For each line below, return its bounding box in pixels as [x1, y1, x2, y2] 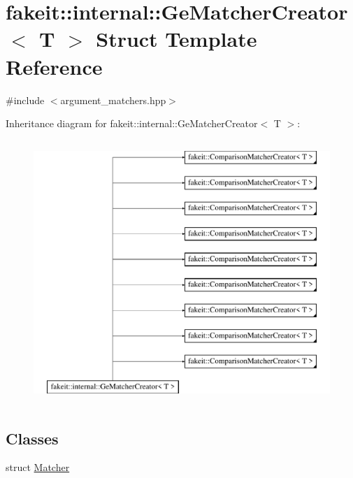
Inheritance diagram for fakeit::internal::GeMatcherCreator [6, 116, 258, 131]
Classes [6, 427, 59, 449]
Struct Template [96, 24, 257, 53]
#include [6, 92, 45, 107]
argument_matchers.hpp [60, 92, 166, 107]
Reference [6, 52, 103, 80]
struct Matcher [6, 460, 70, 475]
